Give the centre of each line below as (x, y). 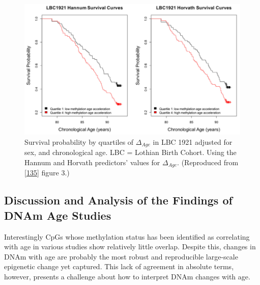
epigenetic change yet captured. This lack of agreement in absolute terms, (119, 266)
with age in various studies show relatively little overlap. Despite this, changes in (130, 247)
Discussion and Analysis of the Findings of (118, 200)
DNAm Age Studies (58, 215)
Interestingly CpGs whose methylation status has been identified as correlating (127, 236)
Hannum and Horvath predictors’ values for (92, 162)
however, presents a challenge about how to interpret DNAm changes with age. (127, 277)
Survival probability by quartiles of (79, 141)
